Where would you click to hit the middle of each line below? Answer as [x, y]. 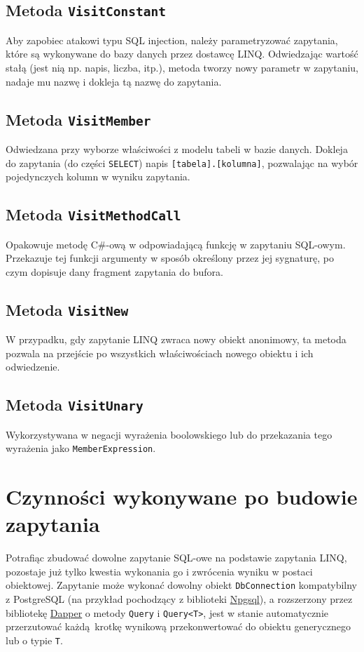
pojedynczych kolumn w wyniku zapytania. [98, 177]
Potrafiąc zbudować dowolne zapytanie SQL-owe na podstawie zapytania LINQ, [176, 558]
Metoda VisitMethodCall [93, 214]
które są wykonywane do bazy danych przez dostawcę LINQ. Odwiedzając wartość [182, 54]
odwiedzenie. [33, 367]
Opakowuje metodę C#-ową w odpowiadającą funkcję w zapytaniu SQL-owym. [176, 244]
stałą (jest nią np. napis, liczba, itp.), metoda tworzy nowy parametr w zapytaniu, [182, 67]
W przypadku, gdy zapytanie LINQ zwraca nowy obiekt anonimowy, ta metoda [176, 339]
